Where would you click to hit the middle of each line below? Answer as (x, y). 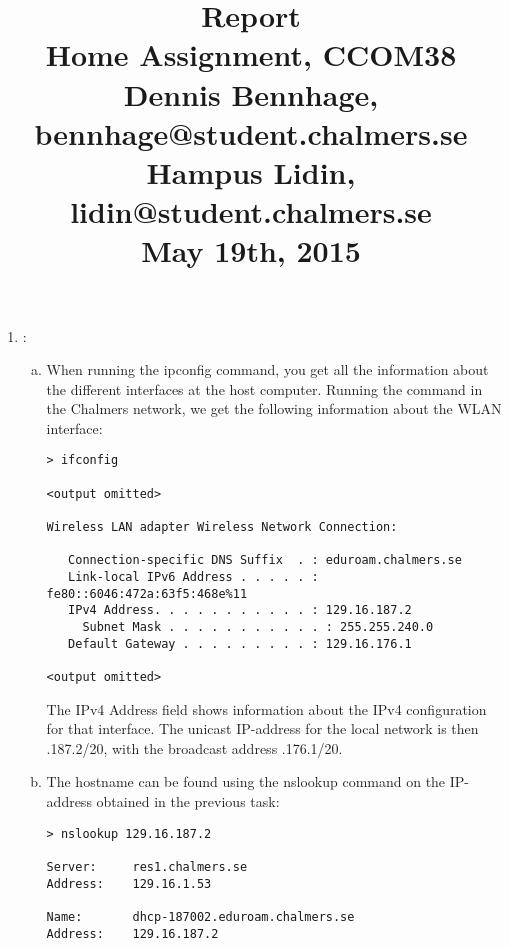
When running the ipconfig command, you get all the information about (267, 369)
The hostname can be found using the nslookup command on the (246, 781)
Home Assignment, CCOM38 (251, 54)
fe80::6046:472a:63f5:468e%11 (147, 593)
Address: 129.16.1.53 (129, 883)
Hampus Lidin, (251, 171)
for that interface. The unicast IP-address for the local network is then (262, 728)
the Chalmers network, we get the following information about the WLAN (274, 408)
